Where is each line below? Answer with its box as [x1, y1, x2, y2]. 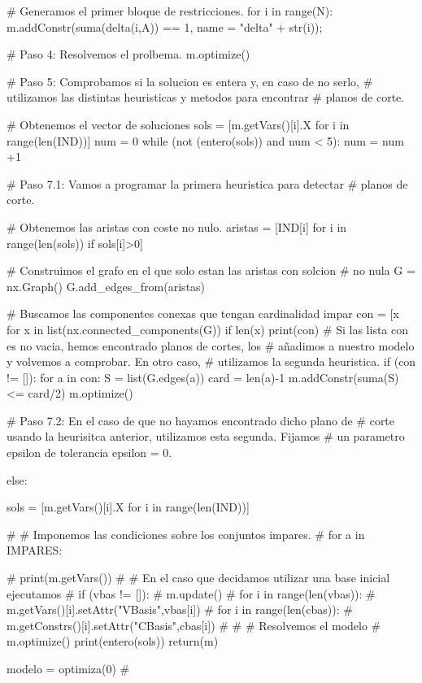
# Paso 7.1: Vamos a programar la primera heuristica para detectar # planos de [7, 175, 408, 192]
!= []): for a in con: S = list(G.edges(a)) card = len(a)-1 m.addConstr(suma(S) [7, 368, 399, 385]
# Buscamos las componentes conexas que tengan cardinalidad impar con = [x [7, 305, 399, 322]
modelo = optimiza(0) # [7, 660, 130, 676]
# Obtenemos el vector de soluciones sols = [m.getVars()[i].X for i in [7, 115, 350, 133]
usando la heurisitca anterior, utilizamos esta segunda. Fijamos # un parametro [7, 428, 405, 445]
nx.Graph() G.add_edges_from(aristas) [7, 277, 206, 294]
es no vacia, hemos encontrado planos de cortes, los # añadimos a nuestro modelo [7, 337, 415, 354]
